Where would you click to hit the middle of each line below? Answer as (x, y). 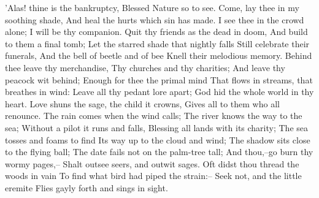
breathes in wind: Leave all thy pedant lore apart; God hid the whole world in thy (159, 92)
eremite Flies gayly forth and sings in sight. (86, 187)
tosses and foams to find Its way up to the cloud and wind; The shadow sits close (158, 139)
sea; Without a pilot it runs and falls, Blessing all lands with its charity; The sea (157, 127)
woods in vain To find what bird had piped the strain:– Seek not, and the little (153, 176)
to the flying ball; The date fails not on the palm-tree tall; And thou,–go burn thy (159, 152)
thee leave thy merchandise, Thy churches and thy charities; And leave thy (145, 67)
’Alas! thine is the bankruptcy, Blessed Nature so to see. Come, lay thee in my (152, 7)
